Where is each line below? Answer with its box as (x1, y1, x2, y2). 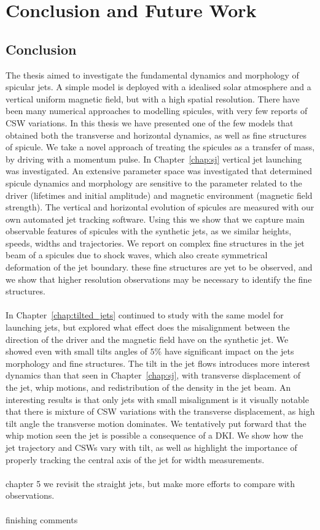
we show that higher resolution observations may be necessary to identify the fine (6, 272, 312, 285)
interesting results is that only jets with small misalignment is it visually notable (6, 393, 309, 405)
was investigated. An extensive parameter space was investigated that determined (6, 164, 313, 177)
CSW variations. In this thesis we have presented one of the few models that (6, 116, 294, 129)
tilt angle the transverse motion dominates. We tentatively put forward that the (6, 417, 306, 429)
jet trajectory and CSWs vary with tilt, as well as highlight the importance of (6, 440, 297, 453)
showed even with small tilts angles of (6, 345, 147, 358)
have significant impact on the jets (164, 345, 294, 358)
